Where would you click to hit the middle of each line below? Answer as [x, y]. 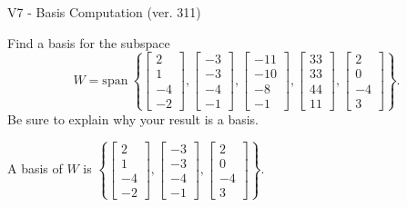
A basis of [35, 168]
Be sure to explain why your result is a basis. [133, 118]
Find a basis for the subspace [89, 42]
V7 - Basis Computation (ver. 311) [104, 12]
